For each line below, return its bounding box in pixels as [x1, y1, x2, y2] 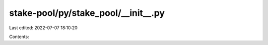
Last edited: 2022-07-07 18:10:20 [9, 25, 78, 31]
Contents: [9, 34, 29, 40]
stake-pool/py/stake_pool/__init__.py [9, 7, 165, 18]
